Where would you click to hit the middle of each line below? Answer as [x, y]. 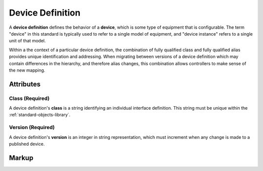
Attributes [25, 84]
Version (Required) [32, 128]
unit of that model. [28, 41]
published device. [27, 144]
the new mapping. [27, 70]
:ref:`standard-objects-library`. [40, 115]
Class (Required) [29, 98]
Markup [21, 158]
